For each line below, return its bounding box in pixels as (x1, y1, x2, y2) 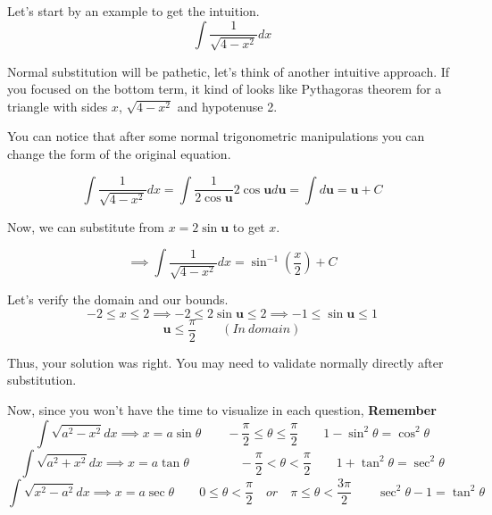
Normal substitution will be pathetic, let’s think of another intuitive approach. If (7, 62, 450, 80)
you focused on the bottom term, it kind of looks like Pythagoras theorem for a (7, 79, 442, 98)
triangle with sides (7, 96, 108, 115)
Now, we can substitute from (7, 217, 164, 236)
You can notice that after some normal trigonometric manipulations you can (7, 127, 425, 145)
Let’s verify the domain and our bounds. (7, 290, 229, 309)
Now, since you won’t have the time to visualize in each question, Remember (7, 400, 437, 419)
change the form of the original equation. (7, 144, 231, 162)
